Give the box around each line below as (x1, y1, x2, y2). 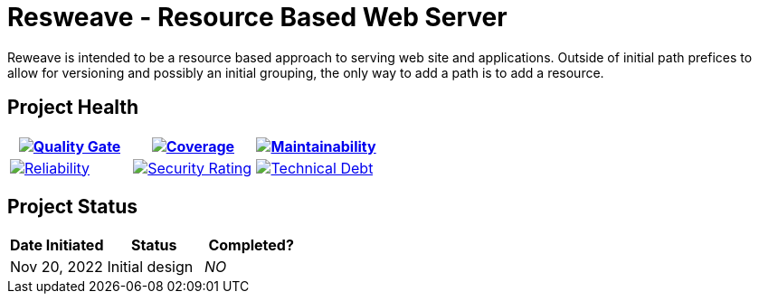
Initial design (107, 258, 194, 277)
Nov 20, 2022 (10, 258, 103, 277)
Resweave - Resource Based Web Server (7, 2, 508, 33)
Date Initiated (10, 236, 104, 255)
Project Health (7, 96, 139, 119)
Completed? (208, 236, 294, 255)
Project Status (7, 195, 138, 219)
